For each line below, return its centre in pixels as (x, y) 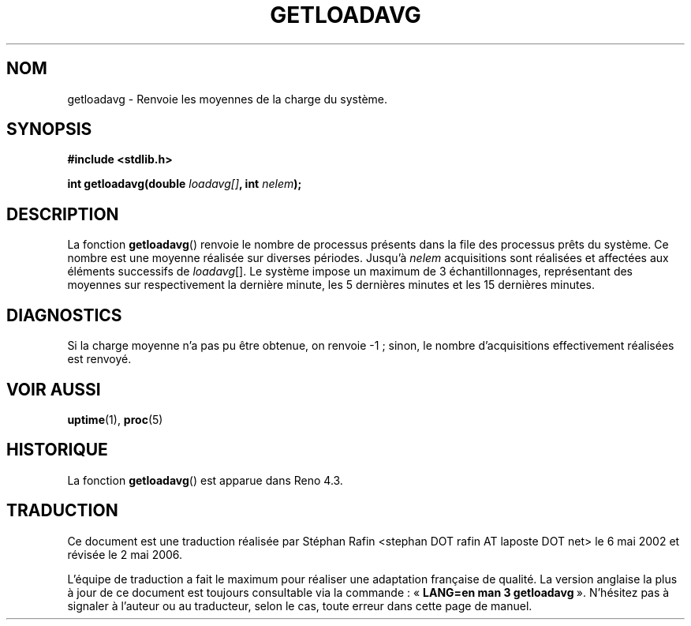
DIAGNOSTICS (64, 315)
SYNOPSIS (49, 129)
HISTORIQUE (57, 450)
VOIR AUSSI (54, 389)
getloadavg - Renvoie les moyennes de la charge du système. (228, 99)
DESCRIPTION (63, 214)
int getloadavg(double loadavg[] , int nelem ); (185, 184)
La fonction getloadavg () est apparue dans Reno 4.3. (205, 480)
